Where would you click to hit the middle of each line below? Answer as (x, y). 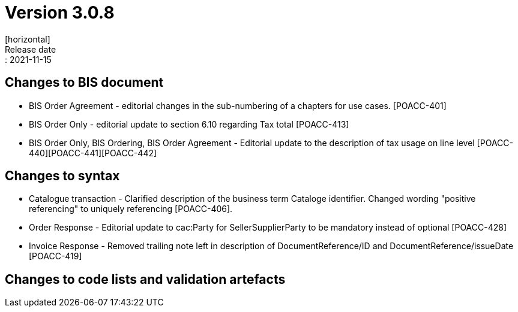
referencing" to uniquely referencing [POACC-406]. (131, 209)
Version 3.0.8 (60, 13)
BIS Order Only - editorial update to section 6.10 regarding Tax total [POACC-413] (189, 124)
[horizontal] (28, 39)
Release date (31, 49)
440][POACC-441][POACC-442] (93, 153)
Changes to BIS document (84, 83)
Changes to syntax (62, 176)
